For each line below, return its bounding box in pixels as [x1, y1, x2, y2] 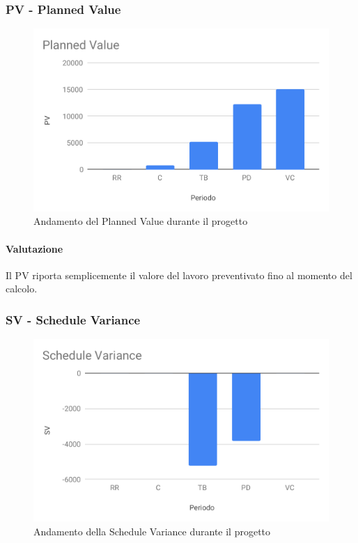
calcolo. [6, 281, 38, 296]
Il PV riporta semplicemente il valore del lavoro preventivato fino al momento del [6, 267, 352, 282]
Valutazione [6, 241, 63, 255]
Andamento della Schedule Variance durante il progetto [33, 524, 271, 538]
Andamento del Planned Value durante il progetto [33, 214, 248, 228]
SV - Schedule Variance [6, 310, 141, 328]
